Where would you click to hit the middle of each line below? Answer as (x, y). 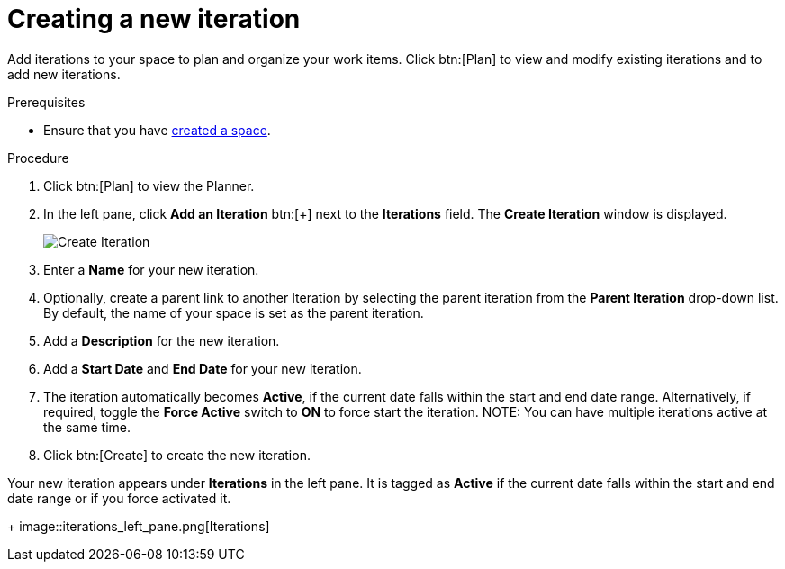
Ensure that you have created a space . (157, 130)
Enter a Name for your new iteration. (151, 269)
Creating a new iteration (154, 19)
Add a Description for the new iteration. (162, 340)
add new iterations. (64, 74)
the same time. (87, 427)
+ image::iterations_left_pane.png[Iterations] (139, 526)
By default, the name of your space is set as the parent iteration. (234, 312)
